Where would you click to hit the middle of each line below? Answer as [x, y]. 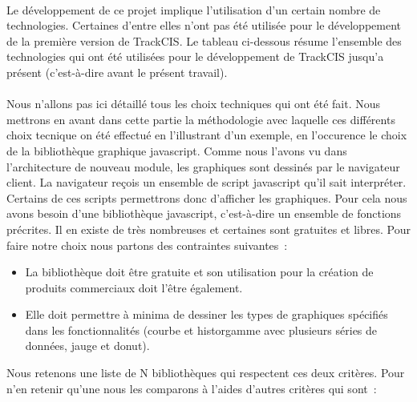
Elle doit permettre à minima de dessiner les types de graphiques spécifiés [206, 314]
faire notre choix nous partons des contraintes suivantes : [147, 245]
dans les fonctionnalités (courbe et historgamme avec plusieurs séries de [201, 330]
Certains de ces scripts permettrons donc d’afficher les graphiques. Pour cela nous [207, 197]
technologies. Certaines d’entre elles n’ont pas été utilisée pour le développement [204, 25]
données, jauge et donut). [87, 346]
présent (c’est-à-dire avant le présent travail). [117, 72]
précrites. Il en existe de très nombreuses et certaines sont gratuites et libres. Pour [208, 229]
